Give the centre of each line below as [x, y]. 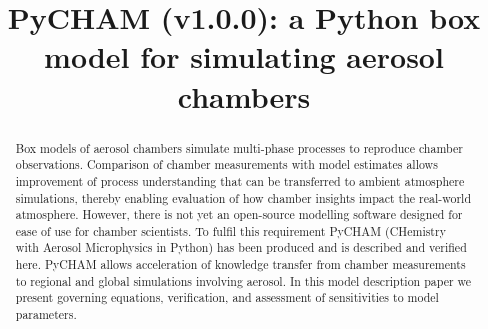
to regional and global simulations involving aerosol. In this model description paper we [243, 280]
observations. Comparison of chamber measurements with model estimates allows [226, 164]
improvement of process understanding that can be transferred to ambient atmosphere [240, 180]
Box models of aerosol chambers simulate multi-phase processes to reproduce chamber [239, 147]
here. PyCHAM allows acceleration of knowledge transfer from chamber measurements [240, 264]
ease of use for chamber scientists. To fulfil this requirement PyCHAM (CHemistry [230, 230]
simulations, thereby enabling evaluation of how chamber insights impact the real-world [243, 197]
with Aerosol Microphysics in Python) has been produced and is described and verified [241, 247]
